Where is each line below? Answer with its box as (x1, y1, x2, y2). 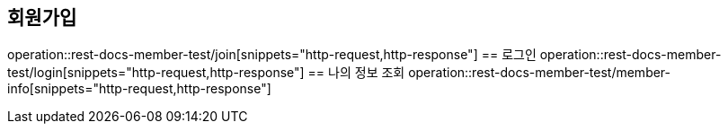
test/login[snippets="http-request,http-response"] (7, 65, 305, 81)
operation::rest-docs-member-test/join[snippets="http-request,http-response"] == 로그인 (7, 47, 537, 63)
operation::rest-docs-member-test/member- (408, 65, 671, 81)
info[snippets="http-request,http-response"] (7, 81, 271, 97)
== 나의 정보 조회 (307, 65, 405, 81)
